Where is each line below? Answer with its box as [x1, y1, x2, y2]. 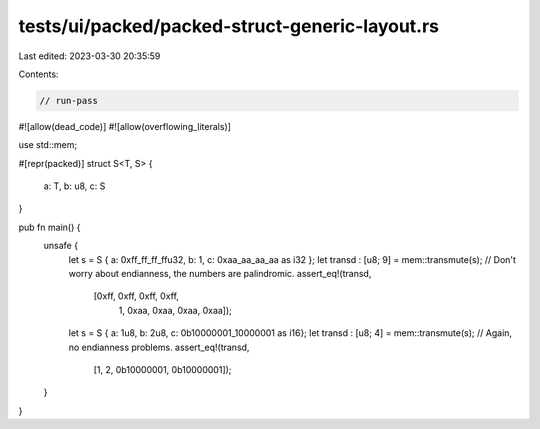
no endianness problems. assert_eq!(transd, [68, 341, 250, 353]
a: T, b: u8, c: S [43, 180, 106, 192]
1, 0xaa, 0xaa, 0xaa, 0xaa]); [118, 304, 232, 316]
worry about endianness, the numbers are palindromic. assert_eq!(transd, [68, 268, 372, 280]
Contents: [18, 68, 59, 80]
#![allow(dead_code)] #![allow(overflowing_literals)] [18, 120, 232, 132]
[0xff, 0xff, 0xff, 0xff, [93, 290, 180, 302]
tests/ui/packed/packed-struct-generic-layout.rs [18, 15, 440, 37]
